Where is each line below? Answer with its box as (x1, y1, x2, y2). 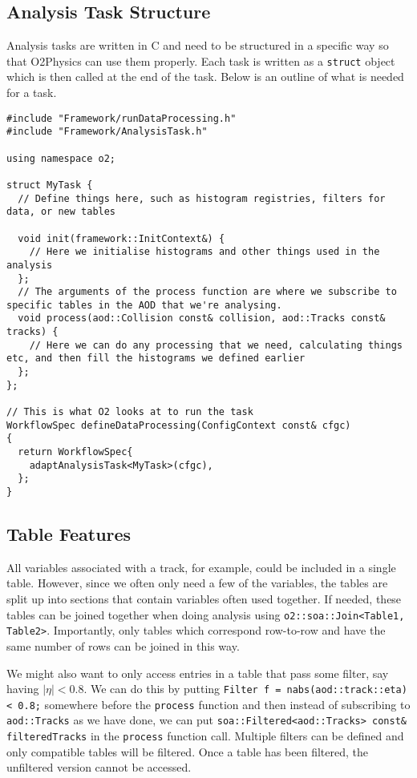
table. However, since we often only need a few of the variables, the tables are (6, 574, 388, 591)
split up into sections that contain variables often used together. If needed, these (6, 591, 402, 607)
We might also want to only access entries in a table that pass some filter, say (6, 664, 389, 681)
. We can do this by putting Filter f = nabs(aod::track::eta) (83, 680, 407, 697)
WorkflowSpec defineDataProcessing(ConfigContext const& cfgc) (6, 419, 351, 431)
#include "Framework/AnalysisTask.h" (6, 126, 208, 138)
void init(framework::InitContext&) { (18, 232, 225, 244)
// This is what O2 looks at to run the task (6, 406, 253, 418)
